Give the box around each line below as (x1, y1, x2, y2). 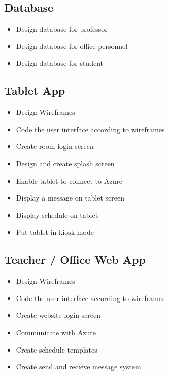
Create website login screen (16, 310, 101, 320)
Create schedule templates (16, 344, 97, 355)
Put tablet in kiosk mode (16, 227, 94, 237)
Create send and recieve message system (16, 361, 141, 372)
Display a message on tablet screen (16, 192, 125, 203)
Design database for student (16, 58, 103, 68)
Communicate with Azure (16, 327, 96, 337)
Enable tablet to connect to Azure (16, 175, 122, 186)
